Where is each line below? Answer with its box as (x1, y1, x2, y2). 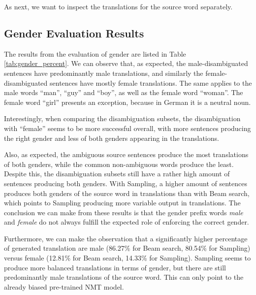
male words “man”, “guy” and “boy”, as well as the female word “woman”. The (4, 87, 243, 98)
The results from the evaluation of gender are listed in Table (4, 48, 186, 59)
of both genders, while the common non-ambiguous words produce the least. (4, 159, 234, 169)
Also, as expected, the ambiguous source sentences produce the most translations (4, 149, 249, 160)
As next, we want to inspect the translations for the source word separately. (4, 1, 233, 11)
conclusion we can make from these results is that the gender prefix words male (4, 207, 243, 217)
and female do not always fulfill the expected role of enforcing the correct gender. (4, 217, 249, 227)
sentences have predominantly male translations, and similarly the (4, 67, 203, 78)
